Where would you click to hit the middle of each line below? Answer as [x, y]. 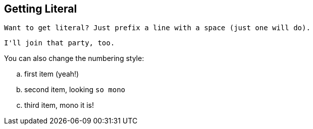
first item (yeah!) [52, 74]
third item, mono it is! [59, 105]
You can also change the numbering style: [74, 58]
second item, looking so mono [75, 90]
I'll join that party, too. [60, 43]
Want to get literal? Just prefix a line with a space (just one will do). [157, 28]
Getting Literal [41, 9]
